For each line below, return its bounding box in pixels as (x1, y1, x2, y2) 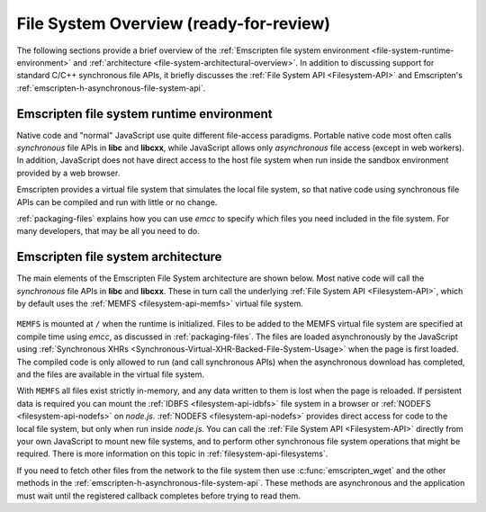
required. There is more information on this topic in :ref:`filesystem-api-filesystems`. (16, 448, 328, 459)
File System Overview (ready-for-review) (16, 13, 331, 33)
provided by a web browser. (16, 167, 121, 178)
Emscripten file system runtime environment (16, 106, 274, 121)
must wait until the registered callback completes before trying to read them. (16, 490, 301, 501)
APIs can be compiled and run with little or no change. (16, 196, 218, 207)
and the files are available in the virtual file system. (16, 369, 205, 380)
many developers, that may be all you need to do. (16, 226, 200, 237)
